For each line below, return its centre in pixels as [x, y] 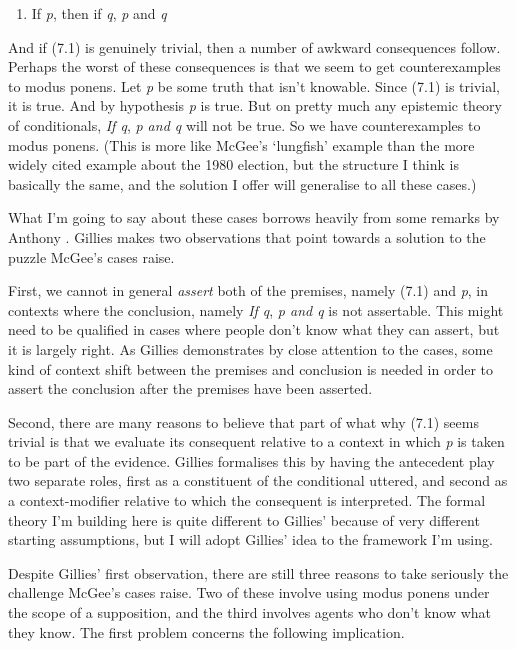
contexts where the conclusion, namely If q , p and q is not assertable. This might [256, 309]
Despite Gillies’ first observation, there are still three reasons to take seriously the [258, 572]
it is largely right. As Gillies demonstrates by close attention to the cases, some [250, 348]
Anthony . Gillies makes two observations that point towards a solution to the [247, 236]
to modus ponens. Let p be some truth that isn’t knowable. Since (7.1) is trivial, [254, 85]
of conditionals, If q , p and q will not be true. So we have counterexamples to [244, 124]
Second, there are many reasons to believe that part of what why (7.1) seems [243, 421]
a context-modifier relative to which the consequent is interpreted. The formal [247, 500]
